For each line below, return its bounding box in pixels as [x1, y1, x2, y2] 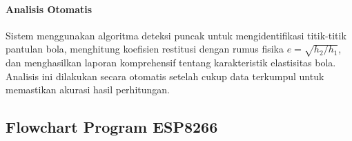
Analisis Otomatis [6, 1, 92, 16]
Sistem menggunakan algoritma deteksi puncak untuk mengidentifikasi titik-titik [6, 28, 346, 42]
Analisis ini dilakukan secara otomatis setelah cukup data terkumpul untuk [6, 68, 324, 83]
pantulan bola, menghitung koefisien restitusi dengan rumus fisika [6, 41, 284, 56]
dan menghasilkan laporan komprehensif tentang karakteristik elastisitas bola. [6, 55, 336, 70]
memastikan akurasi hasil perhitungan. [6, 82, 170, 97]
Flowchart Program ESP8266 [6, 116, 218, 138]
